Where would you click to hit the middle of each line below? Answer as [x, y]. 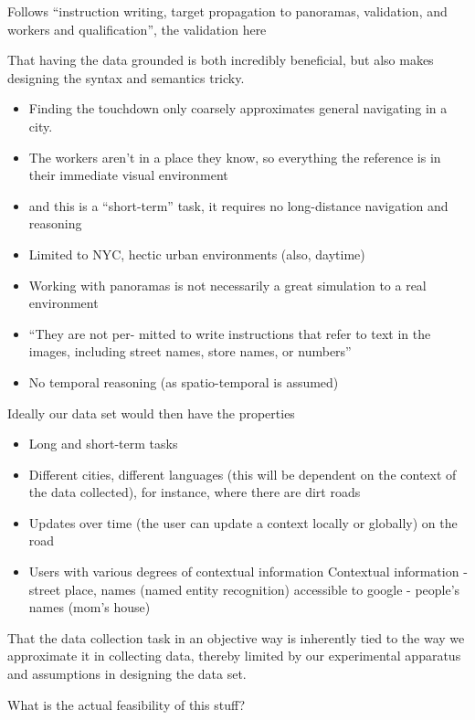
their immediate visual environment [128, 175]
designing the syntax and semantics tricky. [126, 77]
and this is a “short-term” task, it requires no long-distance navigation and [238, 205]
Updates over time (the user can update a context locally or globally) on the [243, 522]
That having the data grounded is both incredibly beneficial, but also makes [221, 60]
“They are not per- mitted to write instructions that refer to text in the [230, 333]
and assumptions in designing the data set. [127, 674]
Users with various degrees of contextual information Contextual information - [248, 572]
